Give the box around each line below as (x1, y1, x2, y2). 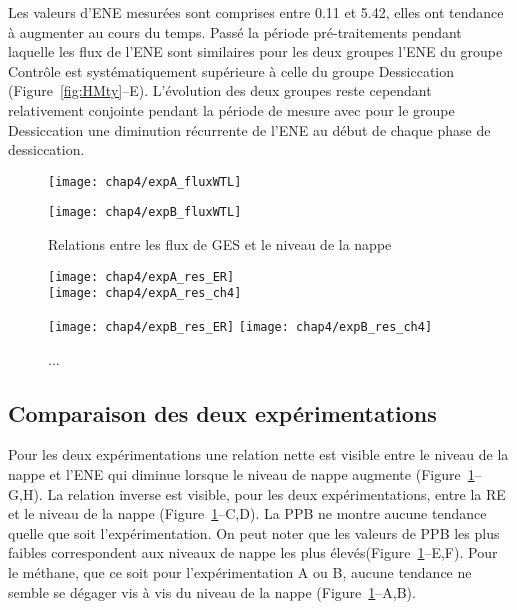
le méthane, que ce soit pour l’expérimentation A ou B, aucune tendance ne (8, 561, 472, 582)
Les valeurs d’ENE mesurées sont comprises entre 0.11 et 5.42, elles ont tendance (8, 2, 504, 22)
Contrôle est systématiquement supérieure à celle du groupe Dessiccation (8, 60, 455, 81)
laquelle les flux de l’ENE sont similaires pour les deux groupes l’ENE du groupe (8, 41, 503, 62)
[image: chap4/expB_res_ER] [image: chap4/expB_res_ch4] (48, 319, 433, 334)
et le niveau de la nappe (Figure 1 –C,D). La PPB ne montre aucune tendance (8, 503, 487, 524)
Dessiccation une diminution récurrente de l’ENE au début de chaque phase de (8, 119, 491, 140)
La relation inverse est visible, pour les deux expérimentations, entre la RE (47, 483, 506, 504)
